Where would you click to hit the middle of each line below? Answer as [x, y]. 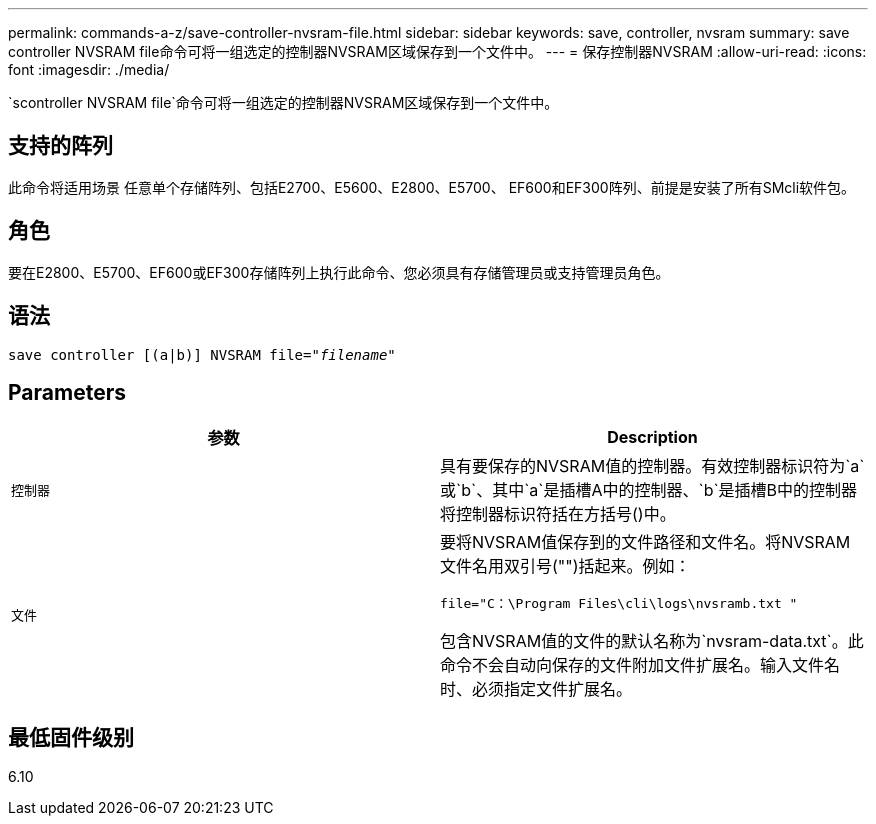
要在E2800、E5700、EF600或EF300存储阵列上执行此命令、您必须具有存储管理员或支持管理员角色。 [339, 272]
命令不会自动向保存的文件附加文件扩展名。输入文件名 [640, 665]
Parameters [67, 392]
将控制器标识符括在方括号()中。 [558, 514]
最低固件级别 [71, 737]
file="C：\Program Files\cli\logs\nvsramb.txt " [619, 604]
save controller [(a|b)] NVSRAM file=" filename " [202, 354]
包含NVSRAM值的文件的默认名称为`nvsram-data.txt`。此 [652, 641]
